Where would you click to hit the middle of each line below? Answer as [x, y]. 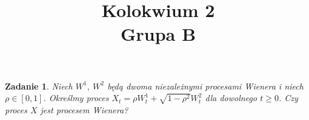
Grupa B [158, 34]
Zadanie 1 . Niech [39, 86]
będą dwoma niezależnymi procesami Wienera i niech [205, 86]
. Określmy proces [76, 98]
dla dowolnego [231, 98]
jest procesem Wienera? [84, 109]
